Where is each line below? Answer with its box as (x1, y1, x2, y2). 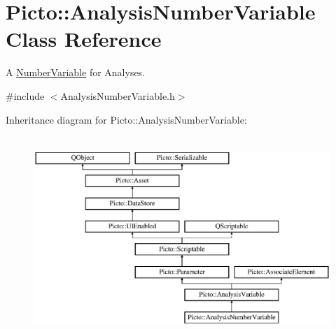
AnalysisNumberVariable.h (60, 88, 175, 103)
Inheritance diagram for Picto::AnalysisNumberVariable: (6, 112, 247, 126)
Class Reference (6, 24, 162, 53)
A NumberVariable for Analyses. (6, 65, 146, 80)
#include (6, 88, 45, 103)
